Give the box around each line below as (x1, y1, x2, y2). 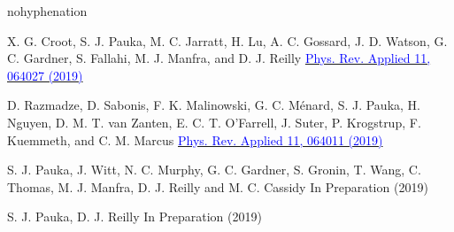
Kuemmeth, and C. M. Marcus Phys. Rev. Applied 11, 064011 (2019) (7, 130, 383, 149)
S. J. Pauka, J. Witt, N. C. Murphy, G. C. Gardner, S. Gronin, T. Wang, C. (7, 160, 421, 179)
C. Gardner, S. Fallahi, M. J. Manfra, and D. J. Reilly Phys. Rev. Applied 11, (7, 49, 431, 67)
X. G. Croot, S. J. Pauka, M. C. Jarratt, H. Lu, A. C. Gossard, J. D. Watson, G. (7, 31, 448, 50)
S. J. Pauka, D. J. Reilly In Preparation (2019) (7, 207, 262, 226)
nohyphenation (7, 2, 88, 19)
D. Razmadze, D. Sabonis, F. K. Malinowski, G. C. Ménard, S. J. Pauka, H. (7, 96, 420, 114)
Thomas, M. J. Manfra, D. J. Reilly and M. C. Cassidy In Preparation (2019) (7, 177, 428, 196)
